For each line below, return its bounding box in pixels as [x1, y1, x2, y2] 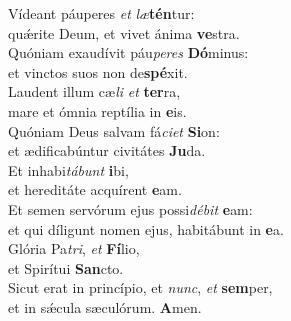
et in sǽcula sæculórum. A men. [8, 296, 202, 317]
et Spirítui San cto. [8, 257, 124, 278]
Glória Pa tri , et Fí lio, [8, 238, 140, 259]
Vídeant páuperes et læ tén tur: [8, 3, 195, 23]
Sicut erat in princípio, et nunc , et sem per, [8, 277, 273, 298]
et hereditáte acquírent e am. [8, 179, 182, 200]
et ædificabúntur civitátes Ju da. [8, 140, 206, 161]
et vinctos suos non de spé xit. [8, 61, 188, 82]
